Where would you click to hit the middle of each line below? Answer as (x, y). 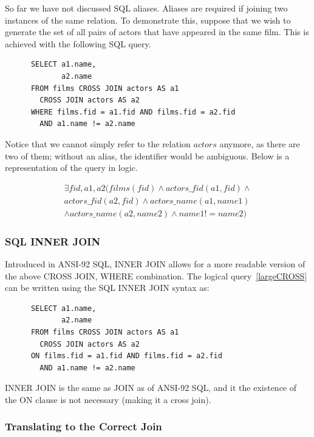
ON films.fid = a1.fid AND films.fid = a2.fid (126, 356)
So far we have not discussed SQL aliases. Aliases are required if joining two (146, 8)
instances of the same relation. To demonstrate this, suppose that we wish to (148, 20)
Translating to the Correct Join (84, 426)
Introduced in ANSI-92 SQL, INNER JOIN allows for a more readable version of (155, 264)
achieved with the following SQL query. (78, 43)
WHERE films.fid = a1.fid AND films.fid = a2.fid (133, 112)
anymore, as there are (260, 143)
